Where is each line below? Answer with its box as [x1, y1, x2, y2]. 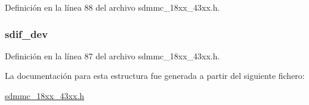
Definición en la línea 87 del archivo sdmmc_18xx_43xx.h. [5, 49, 220, 62]
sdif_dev [5, 26, 48, 41]
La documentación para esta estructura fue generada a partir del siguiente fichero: [5, 69, 305, 82]
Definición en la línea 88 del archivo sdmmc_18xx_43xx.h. [5, 1, 220, 13]
